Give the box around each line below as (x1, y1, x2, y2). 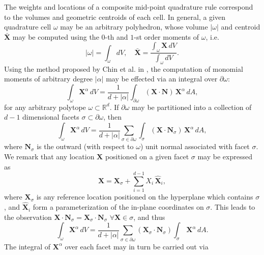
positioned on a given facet (105, 151, 189, 161)
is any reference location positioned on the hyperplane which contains (36, 191, 253, 202)
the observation (4, 211, 52, 222)
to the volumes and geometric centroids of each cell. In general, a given (4, 11, 225, 22)
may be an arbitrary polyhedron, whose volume (60, 21, 208, 32)
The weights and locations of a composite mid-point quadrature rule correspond (4, 2, 253, 12)
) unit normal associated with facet (140, 141, 250, 152)
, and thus (133, 211, 165, 222)
